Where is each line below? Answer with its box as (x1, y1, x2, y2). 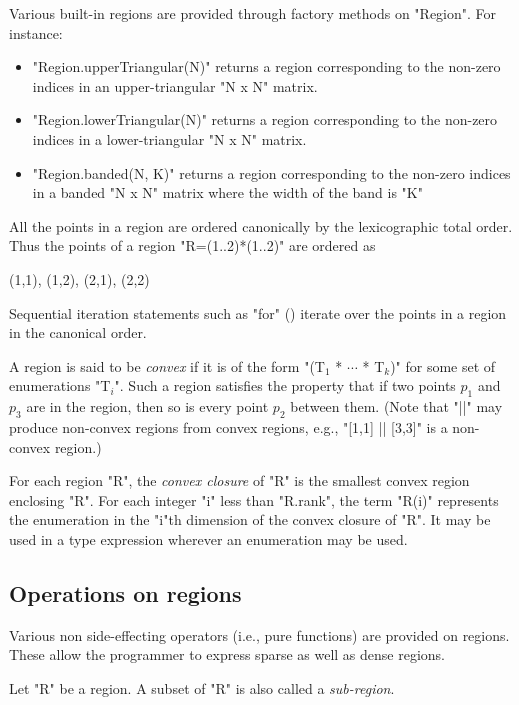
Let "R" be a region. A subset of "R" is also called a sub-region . (9, 677, 395, 698)
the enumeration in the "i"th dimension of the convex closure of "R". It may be (9, 509, 491, 530)
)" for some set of (390, 355, 496, 376)
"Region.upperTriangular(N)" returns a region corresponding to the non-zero (32, 56, 501, 77)
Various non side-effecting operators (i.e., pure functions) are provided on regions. (9, 624, 510, 645)
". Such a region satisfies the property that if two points (114, 375, 456, 396)
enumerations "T (9, 375, 111, 396)
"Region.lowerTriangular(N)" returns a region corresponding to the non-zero (32, 109, 498, 130)
